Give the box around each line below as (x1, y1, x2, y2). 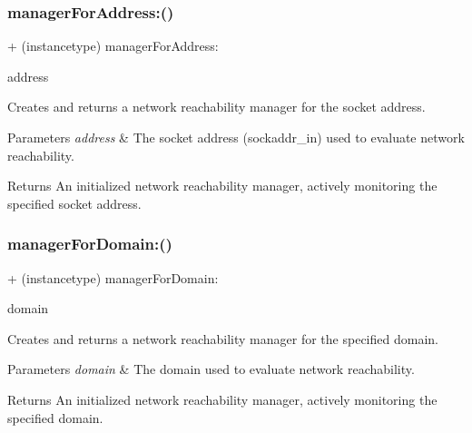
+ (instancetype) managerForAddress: (7, 36, 219, 55)
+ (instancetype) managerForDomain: (7, 268, 219, 287)
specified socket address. (7, 193, 142, 212)
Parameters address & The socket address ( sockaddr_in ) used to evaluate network (7, 128, 465, 146)
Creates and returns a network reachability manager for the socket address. (7, 97, 426, 116)
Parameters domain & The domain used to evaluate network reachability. (7, 359, 415, 379)
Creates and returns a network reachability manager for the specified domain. (7, 329, 438, 348)
